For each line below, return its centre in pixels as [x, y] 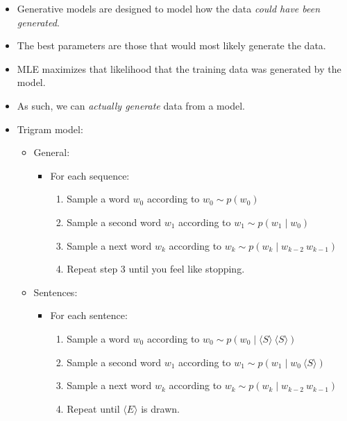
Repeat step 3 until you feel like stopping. [156, 269]
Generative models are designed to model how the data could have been [169, 8]
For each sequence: [90, 175]
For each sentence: [89, 315]
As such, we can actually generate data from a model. [131, 105]
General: [52, 152]
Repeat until [93, 408]
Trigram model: [50, 129]
